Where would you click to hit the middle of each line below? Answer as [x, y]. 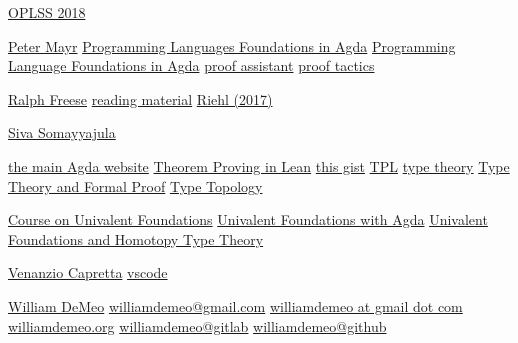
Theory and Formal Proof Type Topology [135, 185]
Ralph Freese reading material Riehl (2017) [140, 98]
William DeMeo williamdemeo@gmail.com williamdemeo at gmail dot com [235, 305]
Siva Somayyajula [62, 132]
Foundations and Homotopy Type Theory [136, 238]
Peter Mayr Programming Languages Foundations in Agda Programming [232, 45]
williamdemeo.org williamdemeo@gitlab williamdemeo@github [197, 325]
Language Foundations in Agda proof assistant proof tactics [191, 65]
